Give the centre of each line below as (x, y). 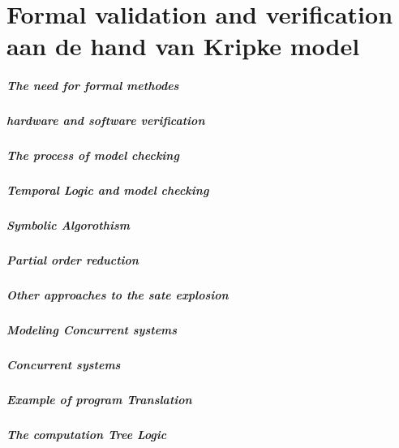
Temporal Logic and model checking (108, 190)
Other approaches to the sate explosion (118, 294)
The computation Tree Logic (87, 434)
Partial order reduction (73, 260)
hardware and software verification (106, 121)
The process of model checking (93, 155)
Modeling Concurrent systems (92, 329)
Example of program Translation (99, 399)
